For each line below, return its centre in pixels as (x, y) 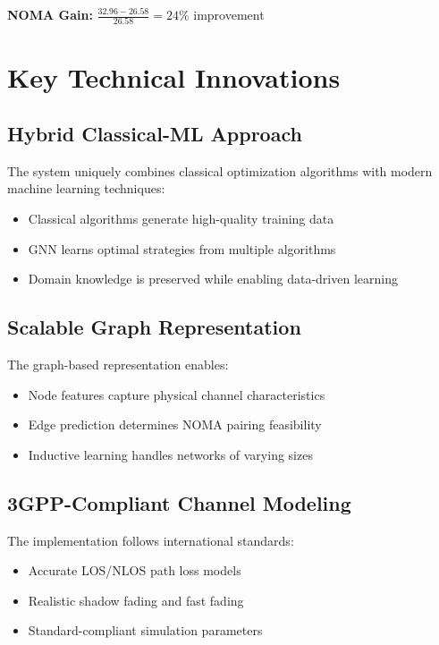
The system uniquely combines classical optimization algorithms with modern (220, 170)
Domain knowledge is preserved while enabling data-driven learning (213, 279)
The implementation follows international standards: (151, 540)
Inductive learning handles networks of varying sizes (170, 454)
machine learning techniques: (86, 188)
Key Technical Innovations (174, 76)
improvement (229, 14)
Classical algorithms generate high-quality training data (181, 219)
